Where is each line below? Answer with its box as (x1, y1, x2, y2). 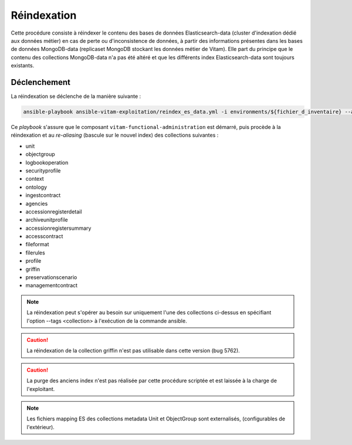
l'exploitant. (26, 385, 55, 392)
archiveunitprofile (25, 216, 68, 223)
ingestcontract (25, 192, 61, 199)
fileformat (25, 241, 49, 248)
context (25, 175, 44, 182)
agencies (25, 200, 48, 207)
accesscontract (25, 233, 63, 240)
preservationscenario (25, 274, 77, 281)
